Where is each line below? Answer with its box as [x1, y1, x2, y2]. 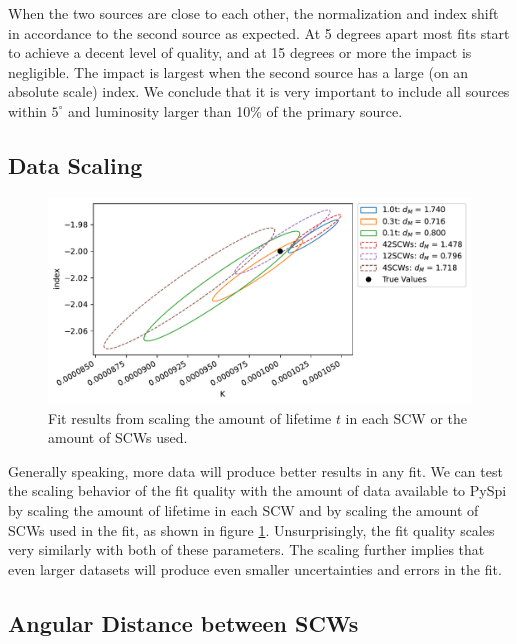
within [8, 100, 47, 121]
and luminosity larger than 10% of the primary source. [68, 100, 403, 121]
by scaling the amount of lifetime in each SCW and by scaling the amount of [8, 499, 479, 520]
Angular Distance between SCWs [8, 607, 359, 638]
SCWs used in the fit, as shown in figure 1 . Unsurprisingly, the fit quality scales [8, 519, 495, 540]
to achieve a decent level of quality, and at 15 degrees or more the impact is [8, 42, 472, 63]
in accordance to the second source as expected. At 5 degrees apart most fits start [8, 22, 510, 43]
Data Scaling [8, 149, 143, 180]
